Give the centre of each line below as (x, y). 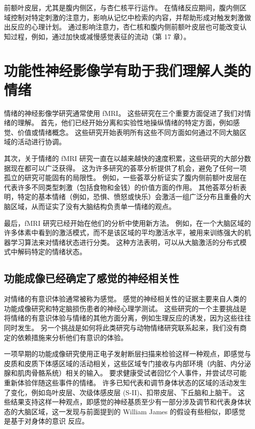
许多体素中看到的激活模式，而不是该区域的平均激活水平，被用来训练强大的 (124, 232)
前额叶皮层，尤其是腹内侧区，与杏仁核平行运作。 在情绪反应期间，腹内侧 (122, 7)
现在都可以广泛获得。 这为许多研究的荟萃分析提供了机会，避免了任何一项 (128, 168)
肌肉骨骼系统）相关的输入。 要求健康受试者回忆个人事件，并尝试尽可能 (132, 373)
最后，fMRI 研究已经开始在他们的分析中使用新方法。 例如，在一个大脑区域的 (127, 223)
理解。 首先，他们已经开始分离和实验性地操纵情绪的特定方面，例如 (125, 122)
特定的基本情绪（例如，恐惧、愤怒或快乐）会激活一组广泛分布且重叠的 (131, 197)
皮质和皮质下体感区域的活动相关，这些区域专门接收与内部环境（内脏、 (117, 363)
